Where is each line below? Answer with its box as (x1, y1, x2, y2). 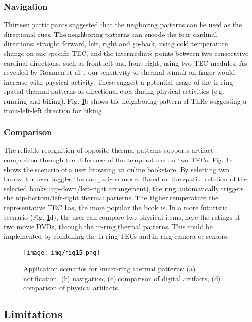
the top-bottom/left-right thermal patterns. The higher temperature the (4, 193, 218, 203)
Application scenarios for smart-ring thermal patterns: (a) (23, 263, 196, 273)
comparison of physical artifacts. (23, 283, 119, 293)
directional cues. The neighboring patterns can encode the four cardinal (4, 29, 217, 39)
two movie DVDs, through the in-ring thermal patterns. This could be (4, 221, 213, 232)
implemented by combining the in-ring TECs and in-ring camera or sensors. (4, 231, 229, 241)
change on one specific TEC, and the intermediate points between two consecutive (4, 48, 248, 58)
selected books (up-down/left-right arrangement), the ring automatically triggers (4, 183, 244, 193)
